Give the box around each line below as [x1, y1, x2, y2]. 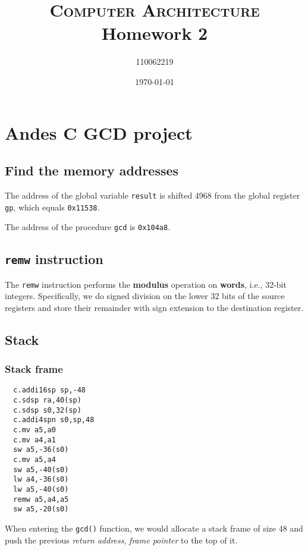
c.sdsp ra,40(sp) [13, 396, 81, 405]
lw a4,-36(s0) [13, 475, 69, 484]
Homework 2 [101, 21, 208, 45]
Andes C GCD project [5, 120, 193, 144]
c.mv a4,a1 [13, 435, 56, 444]
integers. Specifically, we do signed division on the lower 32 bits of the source [5, 290, 285, 302]
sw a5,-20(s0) [13, 505, 69, 514]
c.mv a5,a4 [13, 455, 56, 464]
